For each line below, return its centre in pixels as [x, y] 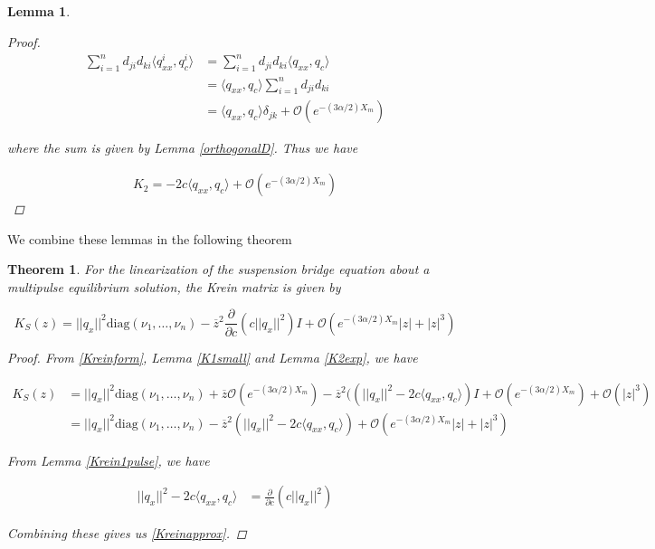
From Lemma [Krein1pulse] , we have [109, 460]
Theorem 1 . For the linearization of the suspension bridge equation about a [218, 269]
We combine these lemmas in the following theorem [150, 238]
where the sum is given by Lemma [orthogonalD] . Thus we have [183, 148]
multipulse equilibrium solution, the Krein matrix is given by [174, 286]
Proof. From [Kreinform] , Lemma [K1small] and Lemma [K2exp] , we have [213, 357]
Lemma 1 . [39, 11]
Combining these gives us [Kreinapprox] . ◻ [127, 533]
